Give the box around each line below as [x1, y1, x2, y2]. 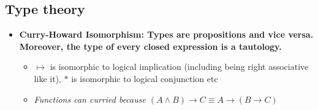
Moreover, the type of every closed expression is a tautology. [19, 40, 282, 52]
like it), [34, 72, 61, 84]
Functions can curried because [34, 92, 146, 105]
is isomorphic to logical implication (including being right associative [50, 60, 309, 73]
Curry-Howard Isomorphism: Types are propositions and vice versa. [19, 28, 314, 41]
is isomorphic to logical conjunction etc [71, 72, 218, 84]
